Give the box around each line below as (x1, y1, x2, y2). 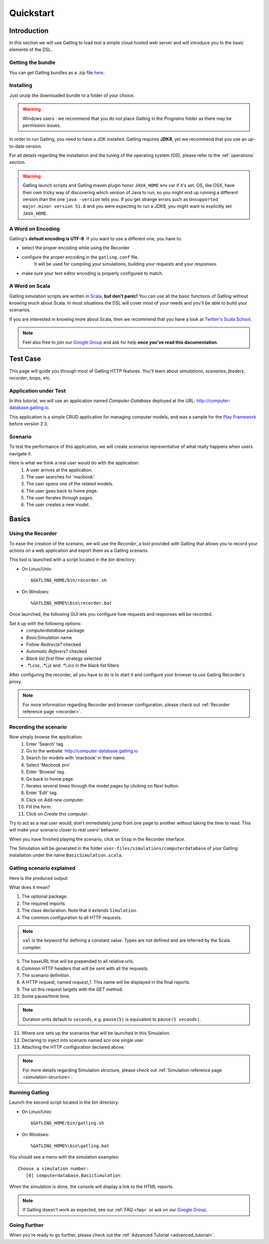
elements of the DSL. (9, 46, 52, 52)
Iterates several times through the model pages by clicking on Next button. (26, 783, 179, 789)
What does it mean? (9, 884, 50, 890)
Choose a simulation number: (18, 1166, 89, 1171)
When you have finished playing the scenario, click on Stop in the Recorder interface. (9, 836, 185, 842)
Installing (9, 82, 32, 89)
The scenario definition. (21, 972, 71, 978)
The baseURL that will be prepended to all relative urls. (21, 958, 134, 964)
